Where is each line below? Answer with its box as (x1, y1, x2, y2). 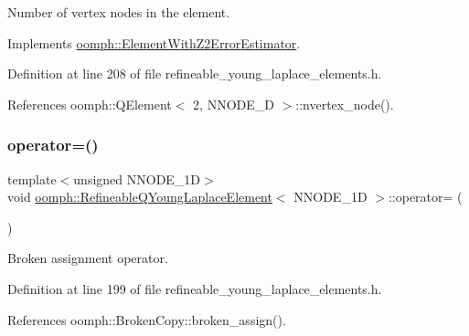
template (7, 169, 57, 188)
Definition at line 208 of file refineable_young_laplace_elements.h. (7, 64, 382, 83)
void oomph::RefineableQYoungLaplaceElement (7, 187, 272, 206)
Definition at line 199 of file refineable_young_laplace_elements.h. (7, 278, 382, 298)
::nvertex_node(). (295, 94, 394, 113)
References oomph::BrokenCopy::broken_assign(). (7, 310, 286, 329)
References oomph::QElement (7, 94, 172, 113)
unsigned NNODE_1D (73, 169, 201, 188)
